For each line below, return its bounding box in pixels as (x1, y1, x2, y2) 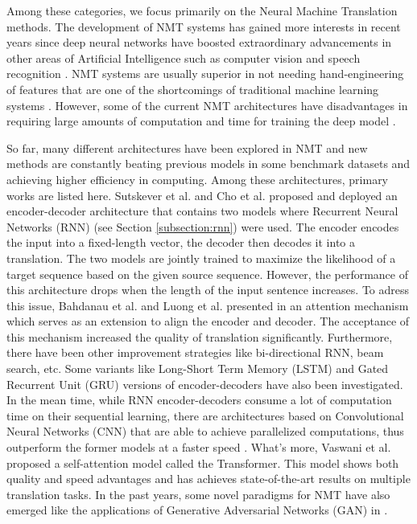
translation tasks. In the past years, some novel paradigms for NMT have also (6, 485, 390, 502)
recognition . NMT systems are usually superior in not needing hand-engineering (6, 65, 404, 82)
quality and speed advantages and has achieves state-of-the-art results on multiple (6, 470, 411, 487)
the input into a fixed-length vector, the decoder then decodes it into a (6, 234, 355, 251)
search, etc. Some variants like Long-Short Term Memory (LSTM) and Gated (6, 360, 389, 377)
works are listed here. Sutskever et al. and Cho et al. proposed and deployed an (6, 186, 398, 203)
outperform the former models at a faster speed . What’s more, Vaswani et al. (6, 439, 391, 456)
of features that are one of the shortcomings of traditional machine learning (6, 80, 379, 97)
